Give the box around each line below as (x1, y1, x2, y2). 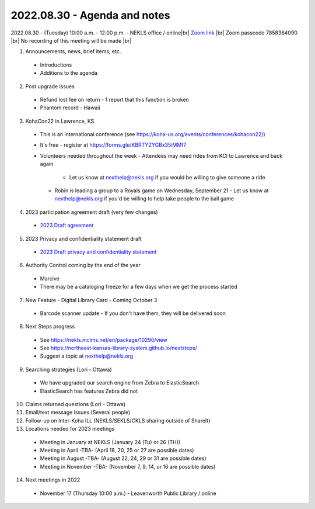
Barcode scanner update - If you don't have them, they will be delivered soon (40, 310, 226, 317)
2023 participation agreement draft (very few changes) (25, 208, 158, 216)
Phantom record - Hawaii (40, 104, 100, 111)
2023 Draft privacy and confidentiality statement (40, 248, 157, 255)
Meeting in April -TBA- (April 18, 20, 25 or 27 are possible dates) (40, 447, 194, 453)
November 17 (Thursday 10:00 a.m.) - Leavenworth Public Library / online (40, 490, 216, 497)
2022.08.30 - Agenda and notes (10, 9, 170, 22)
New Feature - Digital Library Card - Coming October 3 (25, 296, 157, 303)
